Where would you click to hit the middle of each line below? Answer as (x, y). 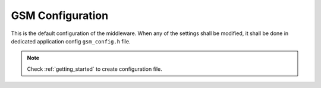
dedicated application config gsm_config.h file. (71, 41)
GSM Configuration (60, 15)
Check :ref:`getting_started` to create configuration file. (95, 69)
